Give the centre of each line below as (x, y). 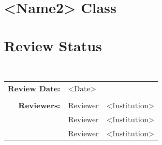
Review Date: (34, 88)
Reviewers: (39, 105)
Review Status (53, 45)
